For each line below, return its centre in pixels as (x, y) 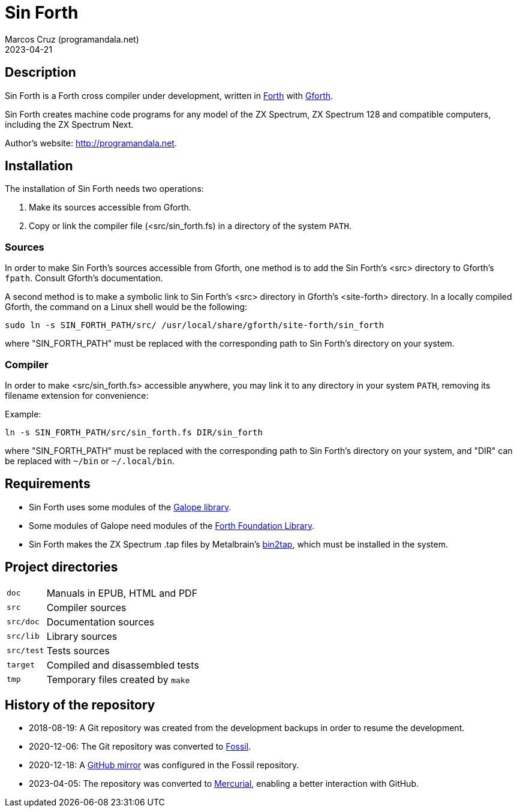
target (21, 665)
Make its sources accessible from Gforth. (110, 207)
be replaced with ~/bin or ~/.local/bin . (90, 461)
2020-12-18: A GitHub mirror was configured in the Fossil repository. (164, 765)
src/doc (23, 622)
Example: (23, 414)
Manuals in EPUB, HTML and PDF (122, 593)
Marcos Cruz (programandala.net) (72, 39)
